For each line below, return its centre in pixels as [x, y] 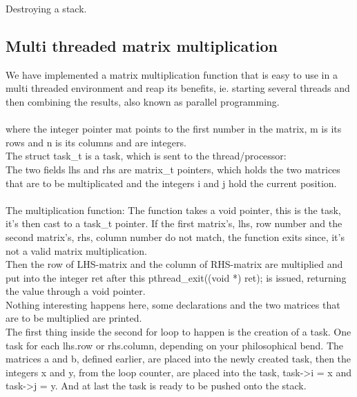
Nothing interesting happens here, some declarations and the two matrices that [173, 304]
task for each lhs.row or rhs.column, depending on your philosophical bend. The [175, 345]
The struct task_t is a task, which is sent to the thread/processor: [146, 156]
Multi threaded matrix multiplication [142, 45]
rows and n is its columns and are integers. [96, 142]
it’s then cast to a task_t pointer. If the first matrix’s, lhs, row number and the [174, 223]
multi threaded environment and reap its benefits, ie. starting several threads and [178, 88]
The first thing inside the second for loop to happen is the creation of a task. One [178, 332]
